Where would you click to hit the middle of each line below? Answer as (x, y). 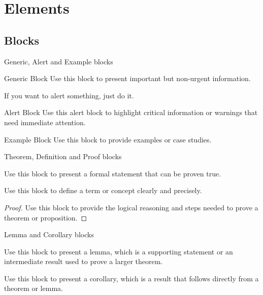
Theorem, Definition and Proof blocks (63, 156)
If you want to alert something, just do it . (69, 95)
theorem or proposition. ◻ (46, 217)
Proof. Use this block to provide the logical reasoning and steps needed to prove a (131, 207)
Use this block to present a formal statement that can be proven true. (113, 173)
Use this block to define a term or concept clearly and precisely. (103, 190)
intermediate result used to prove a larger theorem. (84, 261)
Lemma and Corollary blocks (49, 234)
